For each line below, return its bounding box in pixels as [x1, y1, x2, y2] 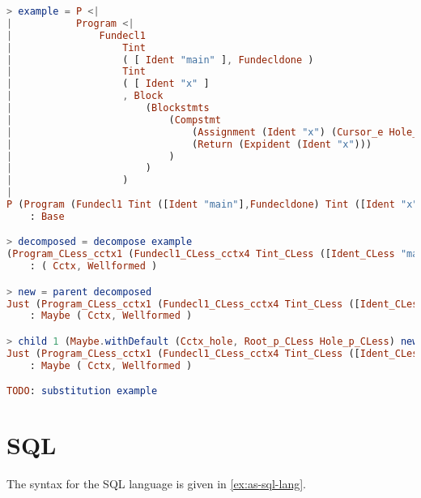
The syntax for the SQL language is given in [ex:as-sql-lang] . [6, 475, 307, 492]
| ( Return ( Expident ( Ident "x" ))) [6, 138, 372, 150]
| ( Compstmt [6, 114, 221, 126]
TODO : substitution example [6, 385, 158, 397]
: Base [29, 210, 65, 222]
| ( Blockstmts [6, 102, 210, 114]
